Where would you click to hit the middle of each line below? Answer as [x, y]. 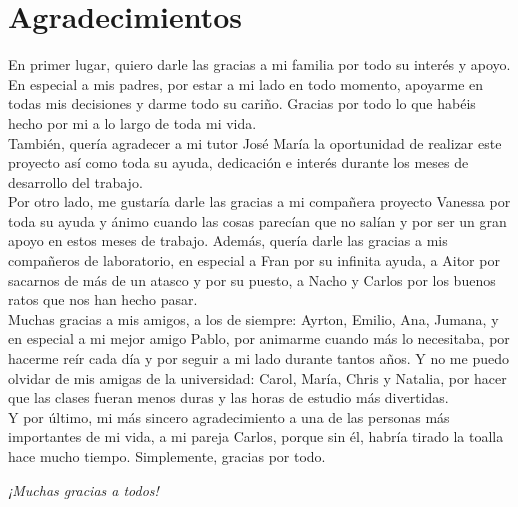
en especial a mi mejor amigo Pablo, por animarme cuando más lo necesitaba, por [259, 338]
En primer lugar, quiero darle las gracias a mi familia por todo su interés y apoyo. [259, 64]
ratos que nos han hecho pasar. [103, 299]
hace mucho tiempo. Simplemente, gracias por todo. [167, 456]
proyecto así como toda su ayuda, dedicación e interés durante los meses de [238, 162]
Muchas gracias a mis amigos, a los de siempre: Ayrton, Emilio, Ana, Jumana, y [253, 318]
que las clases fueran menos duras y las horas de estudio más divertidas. [228, 397]
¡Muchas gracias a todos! [83, 489]
